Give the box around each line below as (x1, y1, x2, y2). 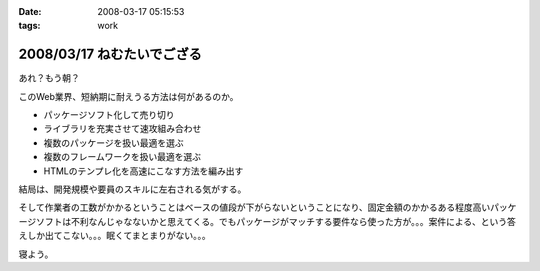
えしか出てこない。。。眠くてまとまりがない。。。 (18, 230, 211, 242)
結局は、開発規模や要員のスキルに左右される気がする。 (18, 183, 247, 195)
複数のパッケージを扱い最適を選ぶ (43, 136, 184, 149)
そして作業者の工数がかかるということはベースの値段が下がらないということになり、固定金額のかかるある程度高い (18, 201, 491, 214)
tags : (18, 20, 41, 32)
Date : (18, 6, 42, 17)
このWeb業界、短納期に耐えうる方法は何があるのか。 (18, 90, 239, 102)
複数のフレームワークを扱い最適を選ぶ (43, 151, 202, 163)
